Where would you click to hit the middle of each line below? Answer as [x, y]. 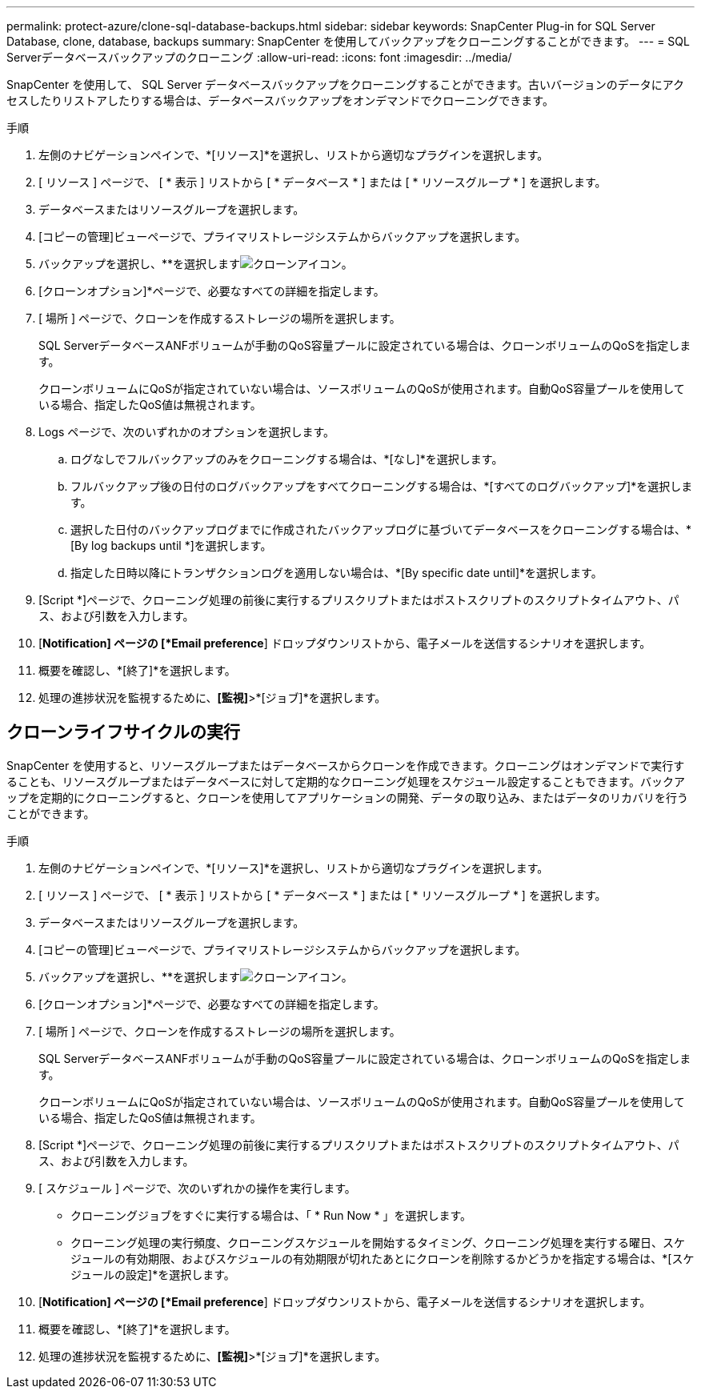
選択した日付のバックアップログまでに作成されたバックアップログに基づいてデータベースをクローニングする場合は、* [381, 529]
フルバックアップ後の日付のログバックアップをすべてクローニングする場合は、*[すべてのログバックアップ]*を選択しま [382, 486]
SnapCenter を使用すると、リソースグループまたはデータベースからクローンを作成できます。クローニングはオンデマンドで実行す [346, 765]
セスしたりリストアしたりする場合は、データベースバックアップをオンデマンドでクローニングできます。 [280, 100]
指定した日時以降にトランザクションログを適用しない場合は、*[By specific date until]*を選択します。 [336, 573]
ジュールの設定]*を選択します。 [153, 1274]
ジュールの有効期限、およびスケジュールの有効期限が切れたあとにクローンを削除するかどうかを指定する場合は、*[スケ [383, 1258]
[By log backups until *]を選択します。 [171, 545]
